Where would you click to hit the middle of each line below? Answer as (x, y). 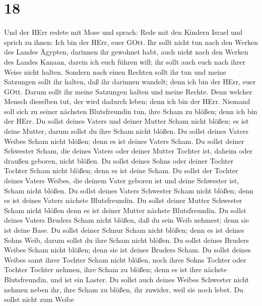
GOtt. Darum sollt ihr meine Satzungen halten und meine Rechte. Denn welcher (128, 91)
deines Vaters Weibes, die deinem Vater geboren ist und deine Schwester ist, (122, 181)
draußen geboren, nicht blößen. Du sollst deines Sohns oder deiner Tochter (119, 160)
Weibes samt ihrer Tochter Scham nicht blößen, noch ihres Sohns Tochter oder (125, 259)
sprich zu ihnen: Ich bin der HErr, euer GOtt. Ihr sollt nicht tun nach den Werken (131, 42)
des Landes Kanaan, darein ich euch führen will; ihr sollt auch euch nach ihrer (125, 61)
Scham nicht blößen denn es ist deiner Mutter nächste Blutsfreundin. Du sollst (125, 210)
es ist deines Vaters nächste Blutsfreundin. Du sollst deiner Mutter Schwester (123, 200)
